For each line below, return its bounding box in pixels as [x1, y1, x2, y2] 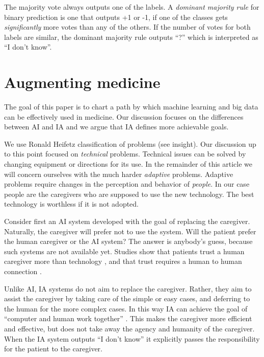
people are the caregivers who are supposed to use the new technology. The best [4, 188, 254, 199]
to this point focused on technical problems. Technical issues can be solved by [4, 148, 246, 159]
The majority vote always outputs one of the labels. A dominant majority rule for [4, 2, 259, 12]
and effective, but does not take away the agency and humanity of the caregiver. [4, 323, 255, 333]
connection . [4, 266, 42, 276]
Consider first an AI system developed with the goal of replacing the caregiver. [4, 216, 250, 227]
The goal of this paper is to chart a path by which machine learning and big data [4, 101, 258, 112]
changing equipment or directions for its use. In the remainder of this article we [4, 159, 253, 169]
